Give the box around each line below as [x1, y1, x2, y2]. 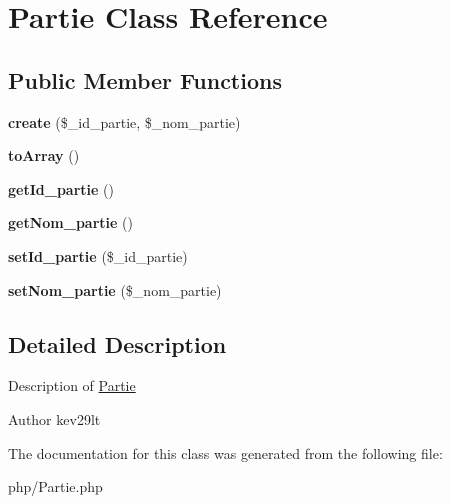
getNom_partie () [8, 212, 133, 233]
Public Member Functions [8, 64, 282, 95]
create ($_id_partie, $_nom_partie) [8, 111, 241, 132]
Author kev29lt [8, 408, 101, 429]
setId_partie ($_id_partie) [8, 245, 188, 266]
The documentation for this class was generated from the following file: [8, 442, 443, 463]
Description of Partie [8, 375, 136, 396]
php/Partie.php [8, 476, 103, 497]
